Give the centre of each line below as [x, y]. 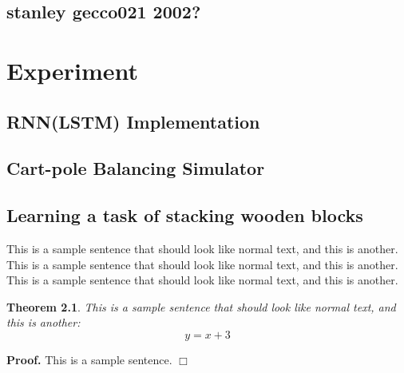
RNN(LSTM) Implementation [133, 121]
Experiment [73, 70]
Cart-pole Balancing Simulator [136, 168]
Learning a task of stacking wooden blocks [185, 215]
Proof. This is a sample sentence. [89, 359]
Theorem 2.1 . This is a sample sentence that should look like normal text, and [201, 306]
